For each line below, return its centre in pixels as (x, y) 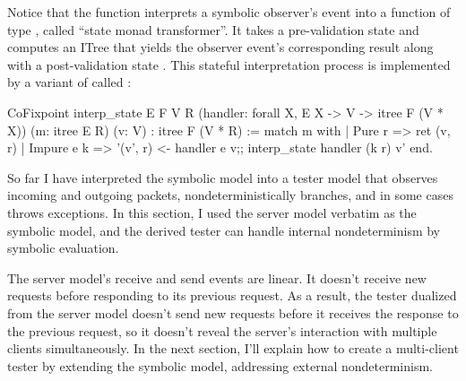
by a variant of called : (69, 82)
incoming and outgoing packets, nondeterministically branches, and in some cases (230, 195)
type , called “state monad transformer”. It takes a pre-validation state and (213, 29)
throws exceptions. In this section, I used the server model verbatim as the (212, 212)
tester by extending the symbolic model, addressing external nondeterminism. (220, 365)
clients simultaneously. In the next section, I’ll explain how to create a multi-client (233, 348)
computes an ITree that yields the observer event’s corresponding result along (220, 47)
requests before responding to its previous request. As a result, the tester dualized (232, 295)
